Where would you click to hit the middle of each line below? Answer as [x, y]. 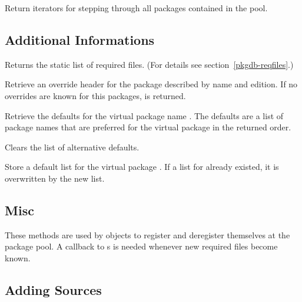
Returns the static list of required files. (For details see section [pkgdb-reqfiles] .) [149, 64]
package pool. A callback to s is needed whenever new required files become [141, 246]
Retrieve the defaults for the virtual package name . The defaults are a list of [144, 115]
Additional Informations [80, 39]
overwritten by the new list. [55, 178]
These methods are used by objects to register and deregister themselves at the [147, 234]
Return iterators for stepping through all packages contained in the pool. [136, 8]
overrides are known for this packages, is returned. [95, 95]
